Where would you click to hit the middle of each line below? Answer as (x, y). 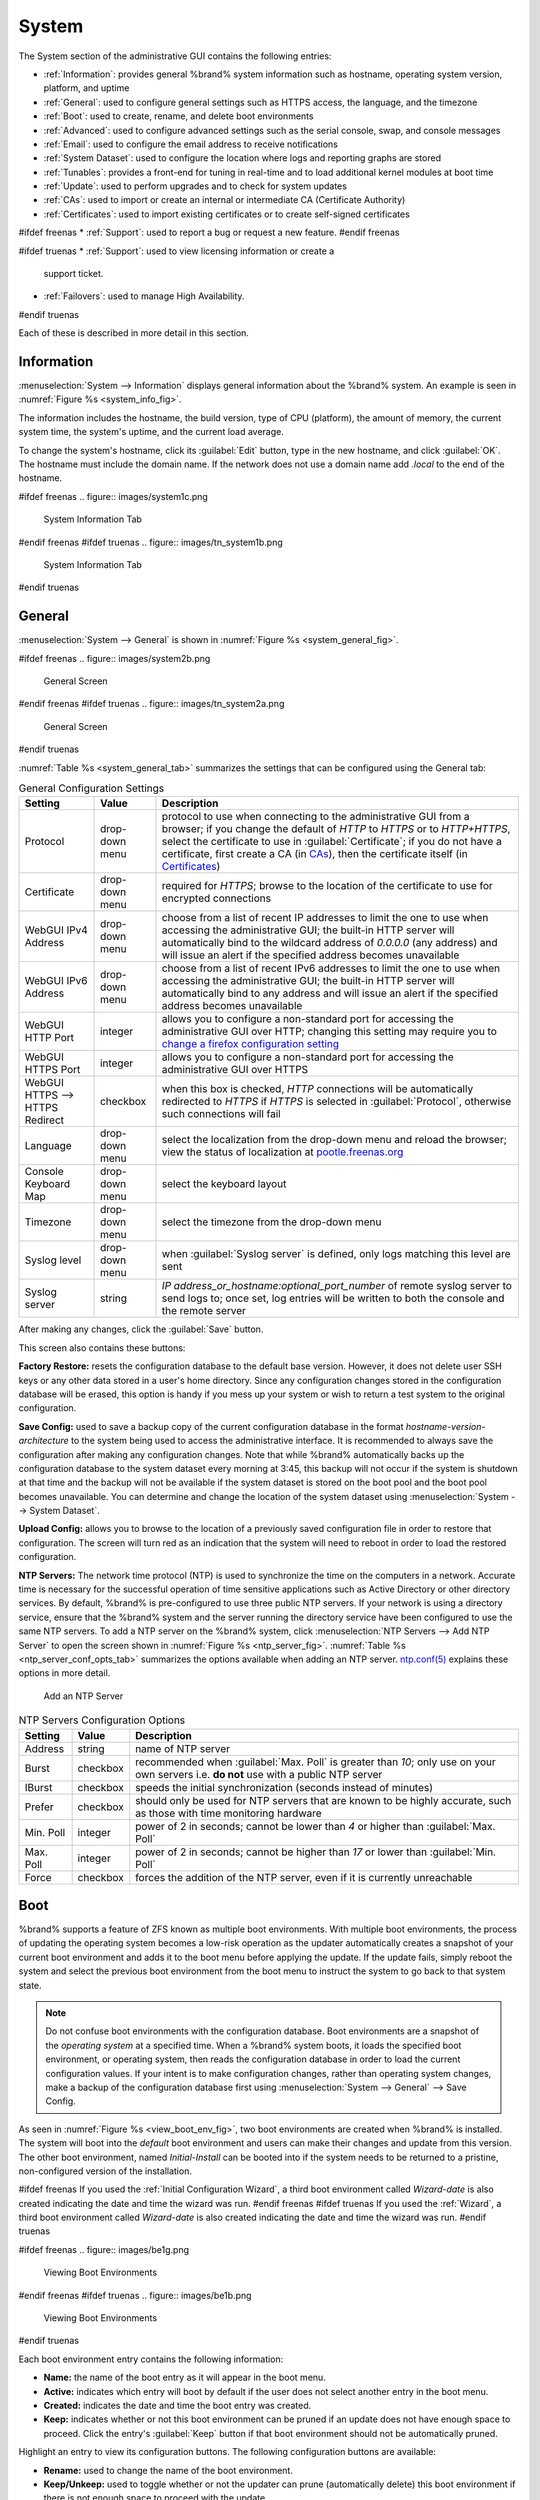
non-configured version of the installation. (105, 2171)
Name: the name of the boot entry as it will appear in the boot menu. (185, 2377)
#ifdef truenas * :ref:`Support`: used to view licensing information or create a (176, 251)
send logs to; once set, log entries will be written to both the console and (333, 1298)
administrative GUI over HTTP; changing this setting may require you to (329, 1032)
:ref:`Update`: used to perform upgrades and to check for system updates (195, 186)
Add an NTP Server (83, 1696)
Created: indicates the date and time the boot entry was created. (177, 2405)
